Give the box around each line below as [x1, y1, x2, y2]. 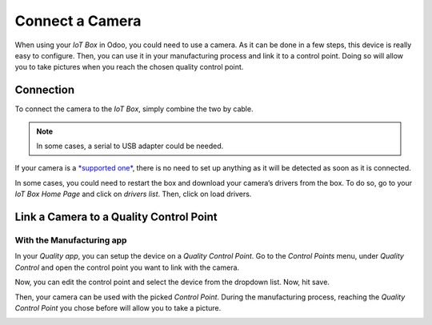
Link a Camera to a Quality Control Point [14, 211, 218, 223]
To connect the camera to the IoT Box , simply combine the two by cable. [14, 104, 254, 114]
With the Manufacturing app [14, 235, 127, 246]
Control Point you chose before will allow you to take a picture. [14, 303, 222, 312]
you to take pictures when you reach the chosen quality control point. [14, 62, 244, 72]
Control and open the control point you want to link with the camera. [14, 263, 240, 272]
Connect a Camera [14, 12, 142, 30]
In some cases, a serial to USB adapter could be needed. [36, 141, 224, 151]
